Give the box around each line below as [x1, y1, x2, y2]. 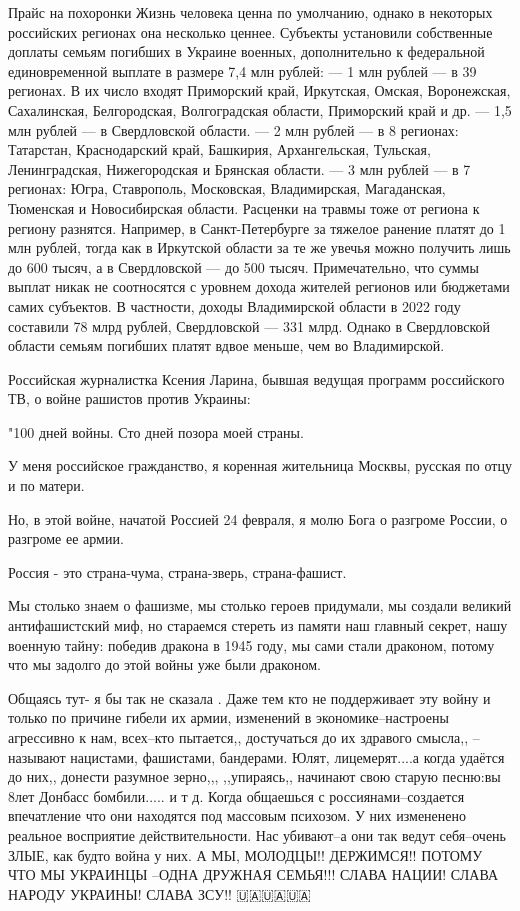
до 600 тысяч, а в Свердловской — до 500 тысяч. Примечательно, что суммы [8, 256, 479, 277]
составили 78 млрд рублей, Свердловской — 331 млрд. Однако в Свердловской [8, 315, 491, 336]
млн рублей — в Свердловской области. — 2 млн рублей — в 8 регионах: [8, 119, 459, 140]
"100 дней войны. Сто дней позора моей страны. [8, 421, 304, 442]
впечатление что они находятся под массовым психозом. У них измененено [8, 805, 467, 826]
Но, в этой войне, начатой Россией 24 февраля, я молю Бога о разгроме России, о [8, 508, 508, 529]
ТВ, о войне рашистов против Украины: [8, 388, 251, 409]
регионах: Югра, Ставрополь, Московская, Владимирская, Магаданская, [8, 178, 446, 199]
